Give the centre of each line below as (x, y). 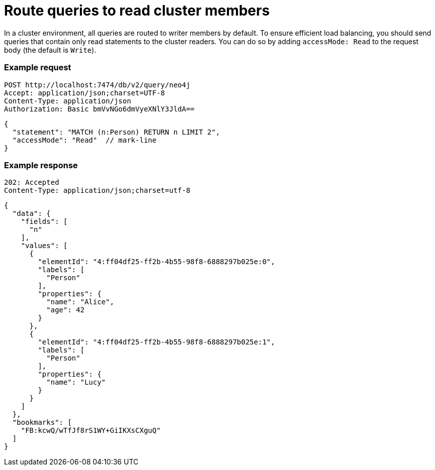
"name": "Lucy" (76, 382)
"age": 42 (66, 310)
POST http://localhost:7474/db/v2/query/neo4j (97, 85)
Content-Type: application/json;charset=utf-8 (97, 191)
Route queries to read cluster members (137, 11)
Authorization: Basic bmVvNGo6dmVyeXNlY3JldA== (99, 109)
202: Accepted (32, 183)
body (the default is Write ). (50, 50)
